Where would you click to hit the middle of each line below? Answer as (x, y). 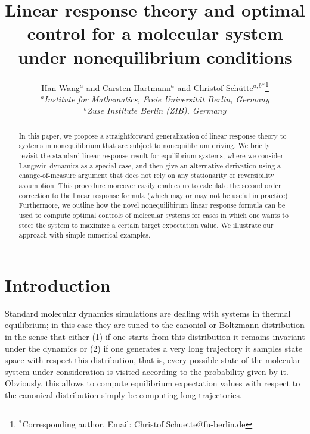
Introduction (58, 284)
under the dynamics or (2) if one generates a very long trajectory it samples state (154, 348)
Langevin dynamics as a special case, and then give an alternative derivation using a (150, 165)
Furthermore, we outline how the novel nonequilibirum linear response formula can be (152, 205)
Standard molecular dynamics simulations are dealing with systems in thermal (148, 313)
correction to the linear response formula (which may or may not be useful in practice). (154, 195)
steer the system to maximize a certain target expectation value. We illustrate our (146, 225)
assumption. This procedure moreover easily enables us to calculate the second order (150, 185)
